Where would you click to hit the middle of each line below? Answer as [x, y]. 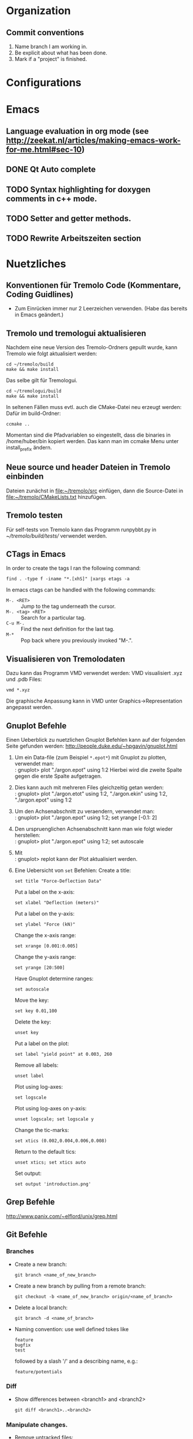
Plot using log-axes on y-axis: [50, 1108]
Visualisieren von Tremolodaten [65, 659]
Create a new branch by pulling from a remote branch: [80, 1286]
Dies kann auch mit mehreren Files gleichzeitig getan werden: [89, 787]
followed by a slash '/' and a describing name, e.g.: [76, 1361]
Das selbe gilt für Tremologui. [42, 380]
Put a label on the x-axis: [45, 892]
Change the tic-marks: [42, 1130]
